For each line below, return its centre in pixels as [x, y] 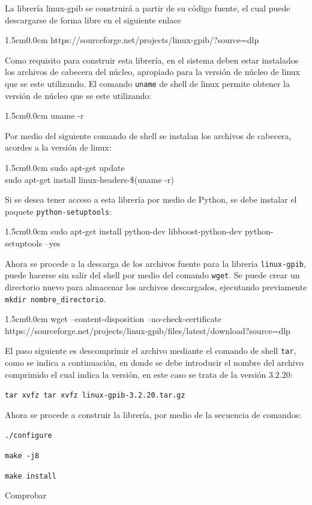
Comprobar [26, 495]
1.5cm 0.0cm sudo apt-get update [65, 167]
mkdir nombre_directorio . [55, 298]
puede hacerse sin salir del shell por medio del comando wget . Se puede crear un [152, 275]
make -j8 [22, 456]
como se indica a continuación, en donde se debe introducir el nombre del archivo [154, 363]
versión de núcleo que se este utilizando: [78, 95]
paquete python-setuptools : [58, 211]
